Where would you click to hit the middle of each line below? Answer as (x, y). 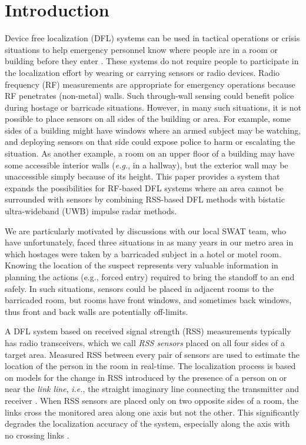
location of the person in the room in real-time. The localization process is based (150, 366)
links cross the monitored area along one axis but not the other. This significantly (152, 412)
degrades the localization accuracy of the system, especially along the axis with (147, 424)
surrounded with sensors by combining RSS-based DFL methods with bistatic (145, 199)
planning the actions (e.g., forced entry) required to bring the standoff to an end (150, 277)
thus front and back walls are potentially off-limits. (97, 311)
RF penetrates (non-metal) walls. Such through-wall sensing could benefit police (149, 96)
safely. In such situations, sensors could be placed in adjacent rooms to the (139, 288)
